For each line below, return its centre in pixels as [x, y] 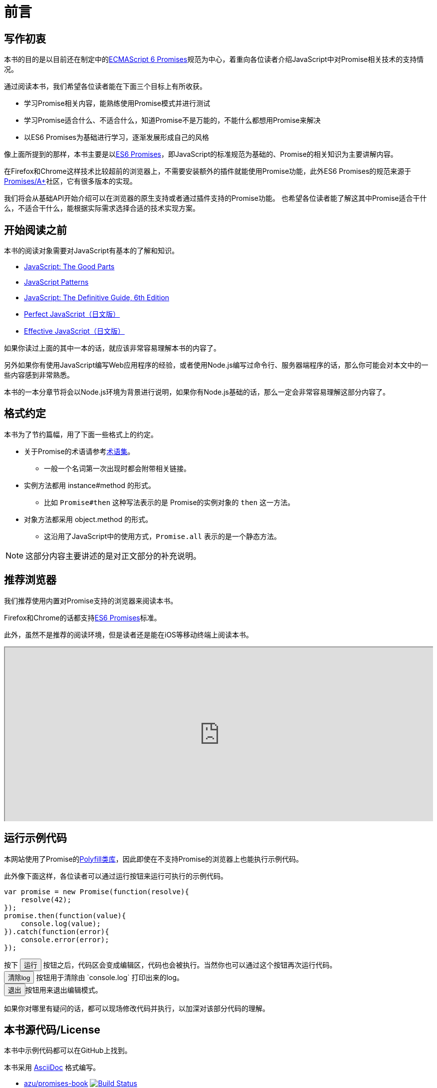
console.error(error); [65, 939]
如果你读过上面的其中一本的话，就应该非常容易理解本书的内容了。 [112, 348]
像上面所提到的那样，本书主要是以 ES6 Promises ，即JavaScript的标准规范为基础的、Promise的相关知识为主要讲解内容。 [201, 154]
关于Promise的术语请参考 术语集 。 [79, 451]
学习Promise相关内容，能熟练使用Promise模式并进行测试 [117, 103]
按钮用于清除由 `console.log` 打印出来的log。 [110, 977]
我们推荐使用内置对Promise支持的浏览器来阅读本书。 [91, 600]
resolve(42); [46, 899]
